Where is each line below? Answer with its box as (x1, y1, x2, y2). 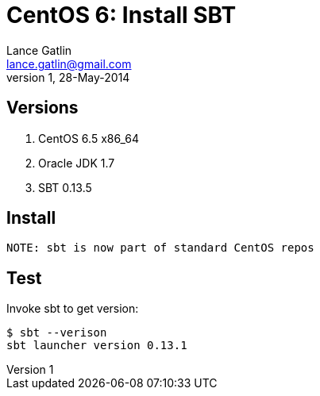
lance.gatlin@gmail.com (6, 56, 132, 71)
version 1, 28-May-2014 (6, 70, 130, 84)
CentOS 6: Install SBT (6, 2, 237, 29)
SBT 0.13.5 (38, 180, 92, 194)
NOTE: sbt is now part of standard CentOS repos (6, 241, 314, 255)
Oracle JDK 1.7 (38, 156, 115, 170)
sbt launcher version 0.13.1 (6, 339, 187, 352)
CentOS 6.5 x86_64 (38, 131, 139, 145)
